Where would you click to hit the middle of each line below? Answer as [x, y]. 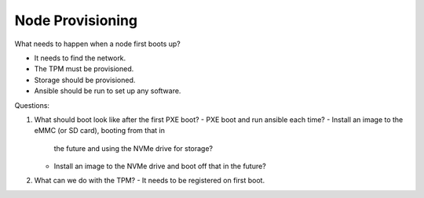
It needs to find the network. [80, 58]
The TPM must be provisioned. [84, 69]
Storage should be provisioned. [85, 80]
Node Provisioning [76, 20]
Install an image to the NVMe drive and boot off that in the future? [160, 166]
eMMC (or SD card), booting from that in [99, 131]
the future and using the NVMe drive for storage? [133, 148]
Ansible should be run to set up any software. [108, 91]
